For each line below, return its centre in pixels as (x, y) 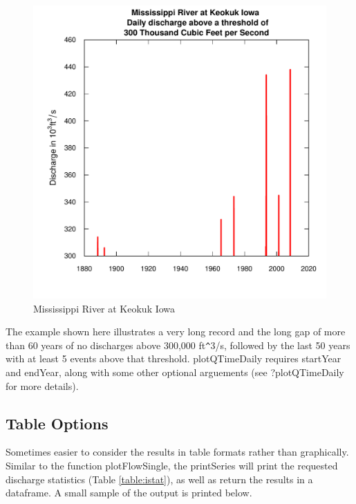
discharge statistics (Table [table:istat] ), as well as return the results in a (159, 479)
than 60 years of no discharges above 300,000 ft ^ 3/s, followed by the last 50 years (178, 345)
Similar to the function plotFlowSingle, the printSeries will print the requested (172, 466)
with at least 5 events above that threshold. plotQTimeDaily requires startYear (174, 358)
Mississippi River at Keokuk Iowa (104, 308)
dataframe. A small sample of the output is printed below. (129, 493)
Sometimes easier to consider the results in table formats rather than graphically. (177, 452)
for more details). (42, 385)
